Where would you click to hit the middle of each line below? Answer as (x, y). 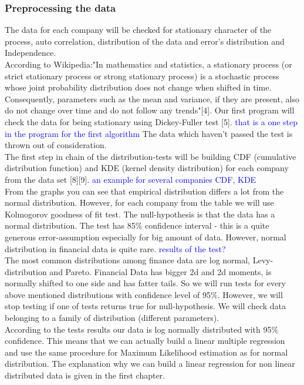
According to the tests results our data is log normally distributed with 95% (142, 329)
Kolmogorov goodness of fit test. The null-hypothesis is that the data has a (140, 214)
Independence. (31, 53)
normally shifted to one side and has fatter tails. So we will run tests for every (145, 283)
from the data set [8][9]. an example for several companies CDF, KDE (131, 179)
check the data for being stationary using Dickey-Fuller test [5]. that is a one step (151, 121)
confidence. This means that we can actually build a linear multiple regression (145, 341)
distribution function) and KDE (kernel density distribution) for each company (147, 168)
